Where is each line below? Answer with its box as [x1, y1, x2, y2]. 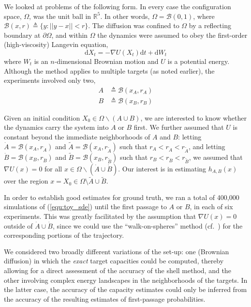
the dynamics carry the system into [4, 122, 109, 132]
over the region [4, 176, 48, 186]
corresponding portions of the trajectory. [4, 230, 124, 240]
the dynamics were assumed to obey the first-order [97, 30, 248, 40]
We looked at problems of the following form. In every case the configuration [4, 1, 231, 11]
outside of [4, 220, 33, 230]
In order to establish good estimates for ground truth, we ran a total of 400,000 [4, 192, 239, 202]
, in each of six [190, 201, 233, 212]
